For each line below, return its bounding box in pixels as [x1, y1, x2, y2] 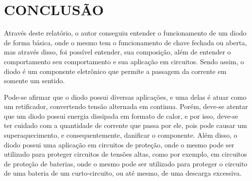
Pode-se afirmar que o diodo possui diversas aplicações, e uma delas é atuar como [4, 91, 247, 102]
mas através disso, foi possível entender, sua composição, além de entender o [4, 47, 231, 57]
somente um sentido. [4, 75, 65, 86]
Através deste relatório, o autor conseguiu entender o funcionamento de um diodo [4, 28, 247, 38]
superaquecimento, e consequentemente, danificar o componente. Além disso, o [4, 130, 237, 140]
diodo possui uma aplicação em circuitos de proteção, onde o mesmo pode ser [4, 139, 235, 149]
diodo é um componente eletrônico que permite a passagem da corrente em [4, 66, 227, 76]
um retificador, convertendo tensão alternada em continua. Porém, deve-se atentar [4, 101, 248, 111]
